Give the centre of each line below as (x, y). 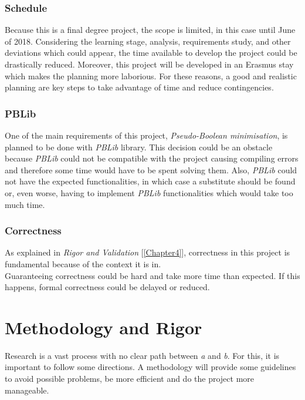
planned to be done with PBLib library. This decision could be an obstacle (139, 147)
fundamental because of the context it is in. (83, 263)
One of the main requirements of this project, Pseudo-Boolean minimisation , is (146, 135)
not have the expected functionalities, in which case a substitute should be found (150, 181)
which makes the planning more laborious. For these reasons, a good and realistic (151, 75)
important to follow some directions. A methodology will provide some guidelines (150, 367)
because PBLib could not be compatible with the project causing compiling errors (152, 158)
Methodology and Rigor (104, 327)
